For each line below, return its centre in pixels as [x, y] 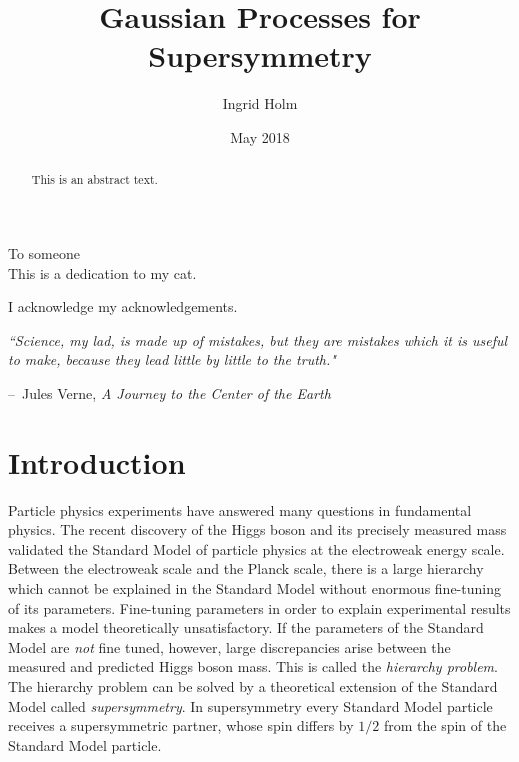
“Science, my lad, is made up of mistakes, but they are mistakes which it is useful [258, 339]
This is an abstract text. [94, 179]
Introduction [97, 461]
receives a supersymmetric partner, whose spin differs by [181, 725]
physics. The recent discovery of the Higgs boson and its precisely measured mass [257, 529]
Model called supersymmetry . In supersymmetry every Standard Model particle [250, 705]
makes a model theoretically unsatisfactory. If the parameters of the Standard [246, 627]
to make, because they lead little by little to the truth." [172, 359]
